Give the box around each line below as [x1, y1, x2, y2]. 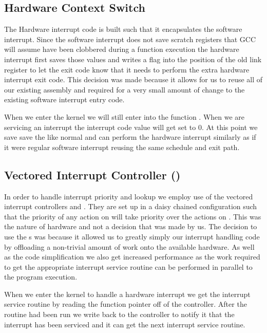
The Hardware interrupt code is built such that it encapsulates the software [4, 24, 242, 34]
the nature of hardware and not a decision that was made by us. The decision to [4, 221, 257, 232]
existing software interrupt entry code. [4, 94, 125, 105]
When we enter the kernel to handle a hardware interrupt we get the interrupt [4, 288, 251, 299]
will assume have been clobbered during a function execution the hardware [4, 44, 239, 54]
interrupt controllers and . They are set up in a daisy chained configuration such [4, 201, 257, 212]
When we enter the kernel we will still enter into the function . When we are [4, 111, 245, 122]
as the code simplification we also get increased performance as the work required [4, 251, 260, 262]
